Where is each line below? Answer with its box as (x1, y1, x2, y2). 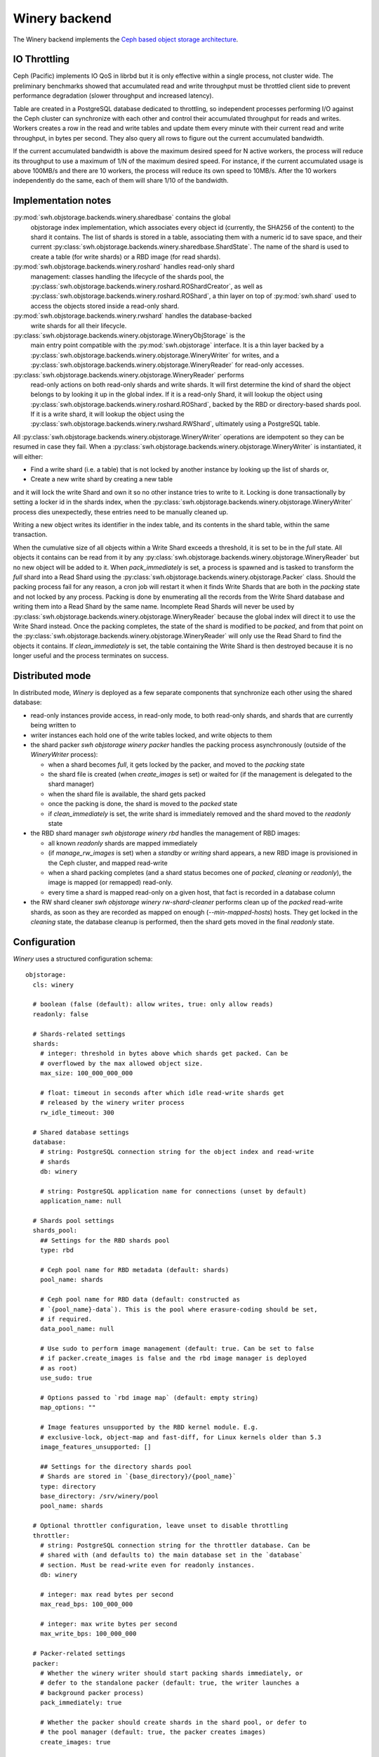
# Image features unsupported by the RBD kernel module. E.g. (39, 1423, 259, 1432)
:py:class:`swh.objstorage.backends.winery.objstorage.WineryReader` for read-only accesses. (30, 361, 305, 369)
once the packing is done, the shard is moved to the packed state (48, 800, 238, 808)
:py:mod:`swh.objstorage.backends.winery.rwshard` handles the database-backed (13, 311, 252, 320)
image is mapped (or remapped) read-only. (48, 878, 173, 887)
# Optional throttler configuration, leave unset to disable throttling (32, 1522, 288, 1530)
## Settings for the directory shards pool (39, 1463, 192, 1470)
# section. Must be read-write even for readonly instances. (39, 1561, 255, 1569)
